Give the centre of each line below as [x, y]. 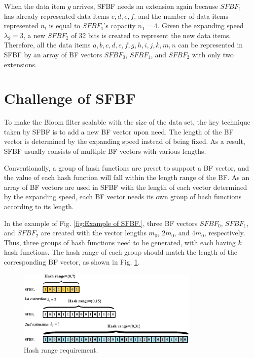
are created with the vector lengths [93, 233]
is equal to [65, 25]
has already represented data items [57, 16]
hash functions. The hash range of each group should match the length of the [121, 252]
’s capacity [120, 25]
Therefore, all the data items [47, 45]
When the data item [35, 6]
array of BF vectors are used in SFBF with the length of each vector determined [126, 187]
